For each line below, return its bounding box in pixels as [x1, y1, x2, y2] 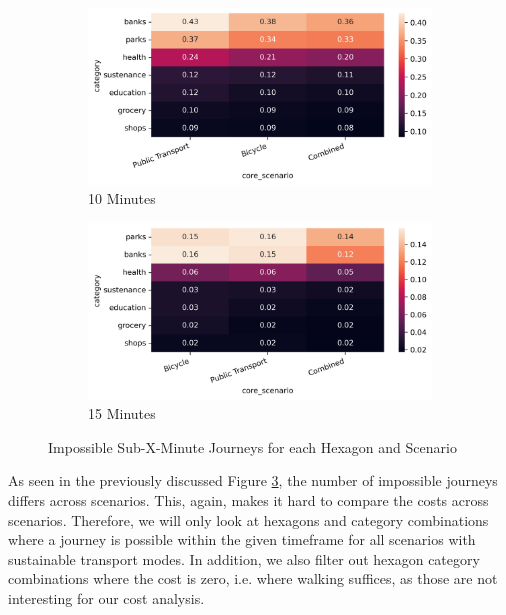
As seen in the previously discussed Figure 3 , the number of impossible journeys [8, 470, 498, 491]
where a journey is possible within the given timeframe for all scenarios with [8, 529, 476, 550]
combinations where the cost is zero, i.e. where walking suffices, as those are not [8, 568, 498, 589]
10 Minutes [88, 188, 156, 209]
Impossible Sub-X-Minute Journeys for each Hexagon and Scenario [48, 436, 457, 457]
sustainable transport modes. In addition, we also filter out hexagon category [8, 548, 480, 569]
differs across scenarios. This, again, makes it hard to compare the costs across [8, 489, 489, 510]
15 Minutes [88, 403, 156, 424]
